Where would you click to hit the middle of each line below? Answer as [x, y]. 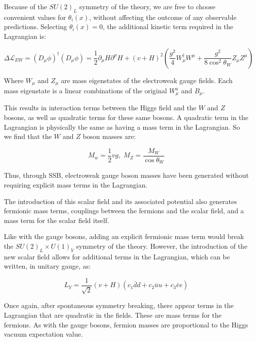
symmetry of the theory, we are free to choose [147, 6]
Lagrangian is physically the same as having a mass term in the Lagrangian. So [122, 127]
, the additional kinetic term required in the [168, 26]
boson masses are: [109, 136]
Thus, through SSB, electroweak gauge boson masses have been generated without [126, 175]
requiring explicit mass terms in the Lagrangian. [76, 184]
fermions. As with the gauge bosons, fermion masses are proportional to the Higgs [126, 324]
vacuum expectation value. [43, 334]
